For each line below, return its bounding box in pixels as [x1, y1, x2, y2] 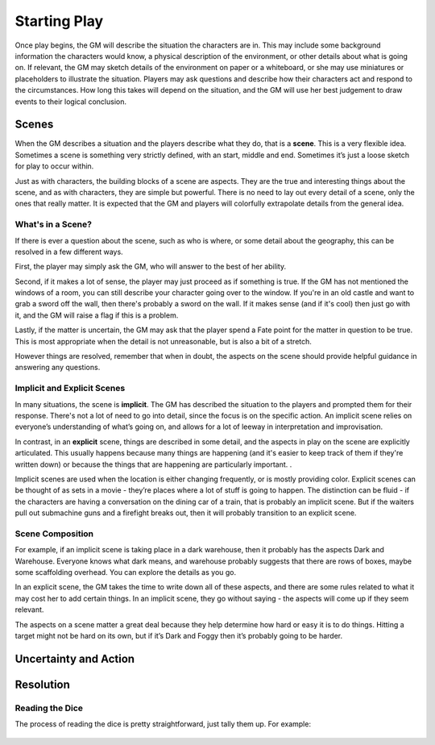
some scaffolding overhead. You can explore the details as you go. [14, 567, 237, 576]
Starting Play [14, 12, 104, 30]
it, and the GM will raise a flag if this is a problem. [14, 310, 179, 320]
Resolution [14, 677, 70, 691]
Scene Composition [14, 528, 94, 539]
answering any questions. [14, 363, 101, 372]
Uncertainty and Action [14, 651, 135, 665]
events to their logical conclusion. [14, 97, 126, 106]
